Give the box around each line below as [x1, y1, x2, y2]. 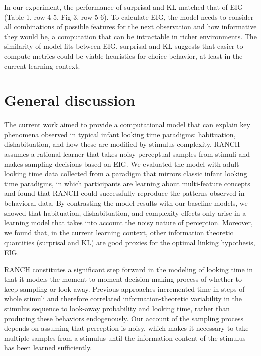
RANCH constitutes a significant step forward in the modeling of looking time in [4, 264, 253, 274]
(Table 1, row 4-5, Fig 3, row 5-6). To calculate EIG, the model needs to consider [4, 11, 254, 22]
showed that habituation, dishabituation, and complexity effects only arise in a [4, 207, 246, 218]
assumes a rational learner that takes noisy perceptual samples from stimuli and [4, 149, 250, 159]
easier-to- [217, 41, 246, 51]
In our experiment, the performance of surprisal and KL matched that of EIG [4, 2, 243, 12]
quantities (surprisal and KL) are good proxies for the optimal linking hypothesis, [4, 237, 255, 248]
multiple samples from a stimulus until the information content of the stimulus [4, 332, 246, 343]
